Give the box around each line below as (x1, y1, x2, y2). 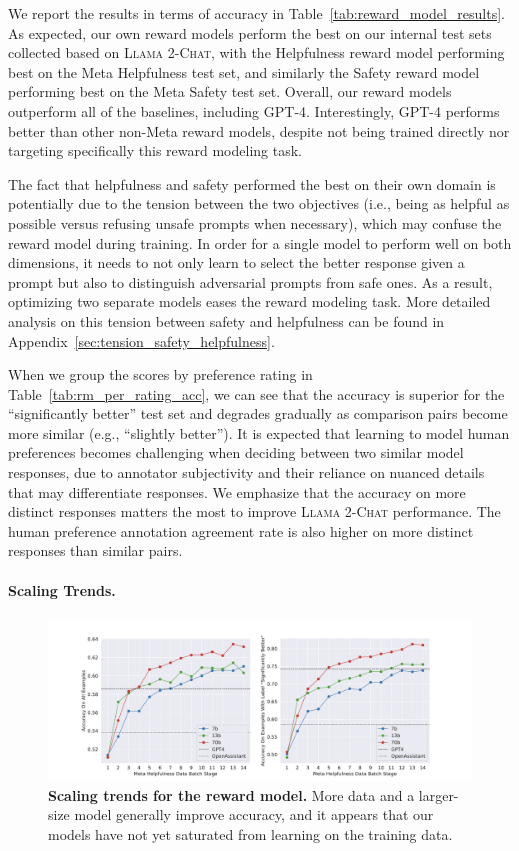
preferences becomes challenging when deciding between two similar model (8, 442, 464, 463)
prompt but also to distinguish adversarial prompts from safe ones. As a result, (8, 271, 493, 292)
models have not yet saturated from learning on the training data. (48, 823, 453, 844)
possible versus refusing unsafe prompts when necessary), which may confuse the (8, 212, 502, 233)
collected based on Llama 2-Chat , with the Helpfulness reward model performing (8, 42, 505, 63)
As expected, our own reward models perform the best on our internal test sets (8, 22, 492, 43)
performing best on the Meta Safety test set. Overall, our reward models (8, 81, 452, 102)
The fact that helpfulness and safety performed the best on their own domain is (8, 173, 496, 194)
